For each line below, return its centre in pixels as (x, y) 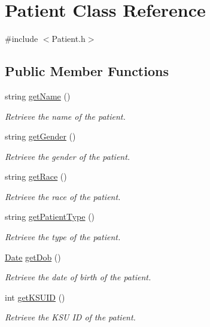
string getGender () (40, 136)
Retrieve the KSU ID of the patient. (70, 317)
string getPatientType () (50, 217)
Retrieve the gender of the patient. (68, 156)
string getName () (38, 96)
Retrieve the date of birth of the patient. (78, 277)
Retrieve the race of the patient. (63, 196)
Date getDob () (33, 257)
